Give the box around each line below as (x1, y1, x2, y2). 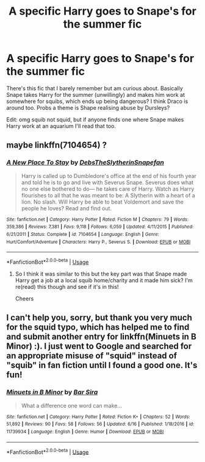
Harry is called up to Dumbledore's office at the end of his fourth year (21, 172, 197, 179)
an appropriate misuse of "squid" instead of (6, 350, 178, 361)
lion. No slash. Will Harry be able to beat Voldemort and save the (21, 198, 184, 205)
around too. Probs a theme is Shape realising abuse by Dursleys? (6, 104, 170, 111)
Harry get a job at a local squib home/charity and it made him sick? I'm (15, 276, 193, 284)
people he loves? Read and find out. (21, 204, 112, 211)
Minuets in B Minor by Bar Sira (6, 388, 98, 397)
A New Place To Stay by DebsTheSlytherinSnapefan (6, 158, 165, 167)
